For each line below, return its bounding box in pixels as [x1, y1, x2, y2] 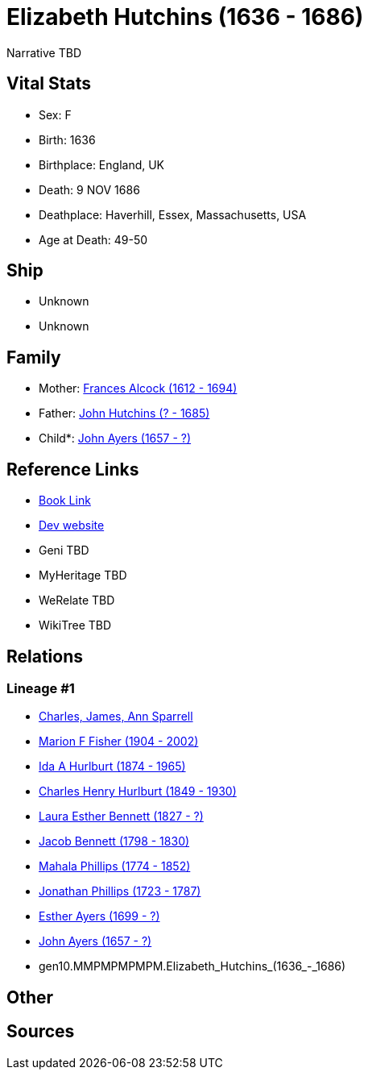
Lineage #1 [6, 679, 75, 696]
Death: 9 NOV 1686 [39, 182, 140, 197]
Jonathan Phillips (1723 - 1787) [39, 884, 201, 899]
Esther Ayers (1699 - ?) [39, 909, 160, 924]
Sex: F [39, 107, 72, 122]
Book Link [39, 493, 91, 508]
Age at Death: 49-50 [39, 232, 148, 247]
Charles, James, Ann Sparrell [39, 709, 193, 724]
